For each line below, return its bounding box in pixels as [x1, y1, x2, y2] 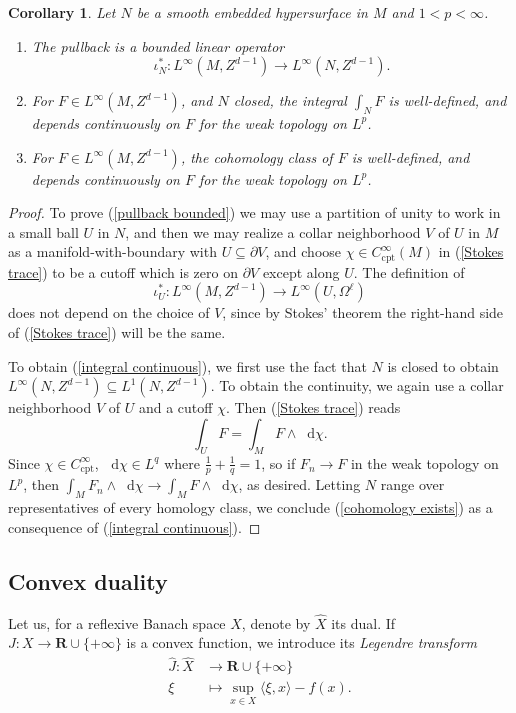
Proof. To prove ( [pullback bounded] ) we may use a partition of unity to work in [8, 202, 501, 223]
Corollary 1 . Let [8, 2, 116, 22]
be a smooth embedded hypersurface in [136, 2, 368, 22]
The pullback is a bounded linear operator [31, 35, 285, 56]
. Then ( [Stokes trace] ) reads [225, 397, 401, 418]
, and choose [265, 241, 342, 262]
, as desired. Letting [238, 474, 361, 495]
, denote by [241, 612, 311, 633]
